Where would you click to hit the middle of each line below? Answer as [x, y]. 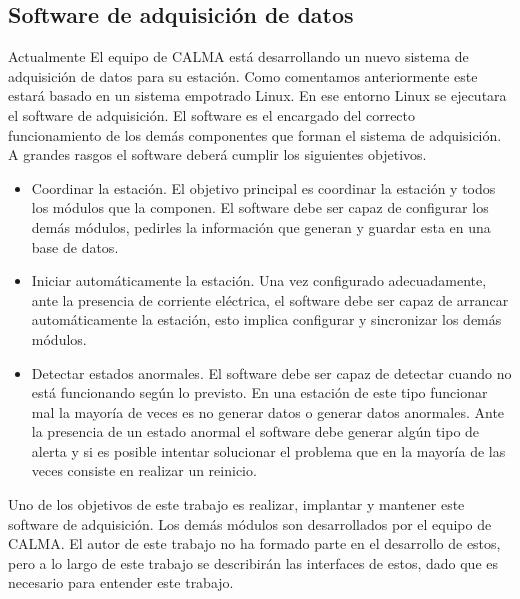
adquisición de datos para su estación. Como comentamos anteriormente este [243, 75]
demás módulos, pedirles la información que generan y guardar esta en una [261, 226]
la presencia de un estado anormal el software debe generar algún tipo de [255, 431]
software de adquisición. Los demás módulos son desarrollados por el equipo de [250, 523]
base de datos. [75, 246]
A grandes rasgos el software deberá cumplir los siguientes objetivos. [217, 154]
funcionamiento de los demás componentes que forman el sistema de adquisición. [255, 134]
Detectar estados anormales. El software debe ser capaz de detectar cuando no [271, 372]
